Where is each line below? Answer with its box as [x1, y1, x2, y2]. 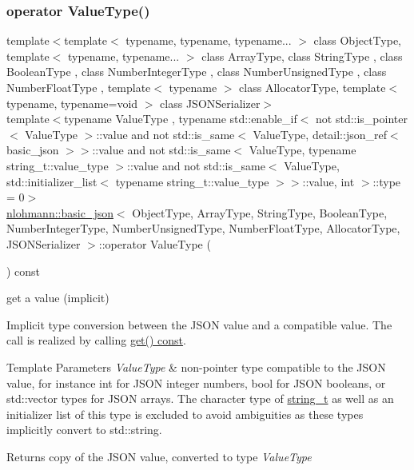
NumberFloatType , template [6, 79, 151, 95]
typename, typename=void [6, 94, 138, 111]
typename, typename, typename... [125, 32, 292, 49]
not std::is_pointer [316, 110, 408, 127]
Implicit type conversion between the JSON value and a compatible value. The [6, 316, 392, 333]
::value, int [302, 173, 355, 189]
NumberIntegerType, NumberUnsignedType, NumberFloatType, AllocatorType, [6, 220, 400, 237]
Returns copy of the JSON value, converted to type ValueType [6, 448, 312, 464]
